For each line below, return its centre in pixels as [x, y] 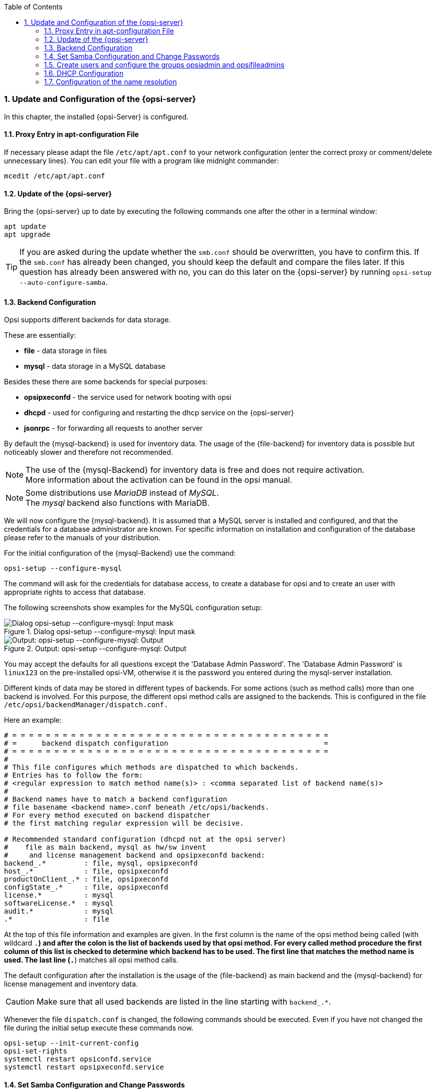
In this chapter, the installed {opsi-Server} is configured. [96, 116]
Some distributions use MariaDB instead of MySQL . [122, 493]
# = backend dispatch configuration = [166, 743]
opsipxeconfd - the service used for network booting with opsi [128, 397]
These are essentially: [40, 335]
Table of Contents [33, 7]
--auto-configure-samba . [64, 282]
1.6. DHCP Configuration [84, 73]
